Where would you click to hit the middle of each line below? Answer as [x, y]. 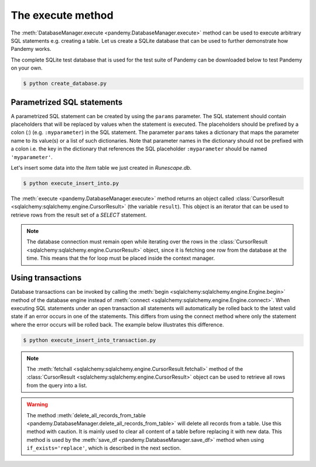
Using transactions [46, 278]
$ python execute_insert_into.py [71, 183]
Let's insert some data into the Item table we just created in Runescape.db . [101, 167]
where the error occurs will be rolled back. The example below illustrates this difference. [117, 324]
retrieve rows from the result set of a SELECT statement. [79, 215]
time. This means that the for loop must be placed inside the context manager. [121, 258]
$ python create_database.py [65, 84]
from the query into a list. [57, 385]
